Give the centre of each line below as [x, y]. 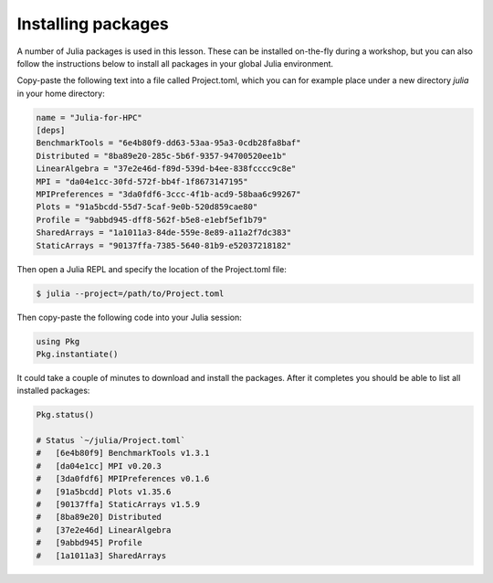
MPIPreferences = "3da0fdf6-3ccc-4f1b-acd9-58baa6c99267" [168, 195]
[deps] [51, 131]
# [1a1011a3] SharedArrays [101, 556]
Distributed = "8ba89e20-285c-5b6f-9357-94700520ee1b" [161, 156]
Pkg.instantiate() [77, 354]
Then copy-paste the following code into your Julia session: [129, 317]
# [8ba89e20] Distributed [99, 517]
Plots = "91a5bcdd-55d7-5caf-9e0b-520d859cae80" [147, 207]
